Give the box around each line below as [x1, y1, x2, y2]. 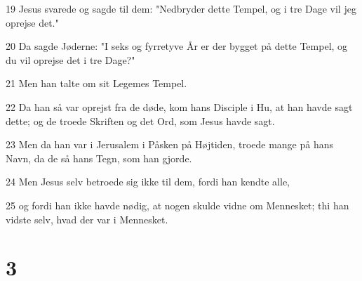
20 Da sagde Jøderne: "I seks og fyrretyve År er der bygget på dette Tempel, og [6, 39, 348, 53]
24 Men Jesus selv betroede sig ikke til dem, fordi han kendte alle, [6, 174, 290, 189]
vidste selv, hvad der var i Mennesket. [6, 211, 168, 226]
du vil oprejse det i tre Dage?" [6, 52, 135, 67]
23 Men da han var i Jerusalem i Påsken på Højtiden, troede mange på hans [6, 137, 334, 152]
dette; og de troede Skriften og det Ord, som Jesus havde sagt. [6, 113, 275, 128]
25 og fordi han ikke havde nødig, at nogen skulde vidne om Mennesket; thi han [6, 197, 349, 212]
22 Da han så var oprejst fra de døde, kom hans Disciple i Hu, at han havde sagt [6, 99, 353, 114]
